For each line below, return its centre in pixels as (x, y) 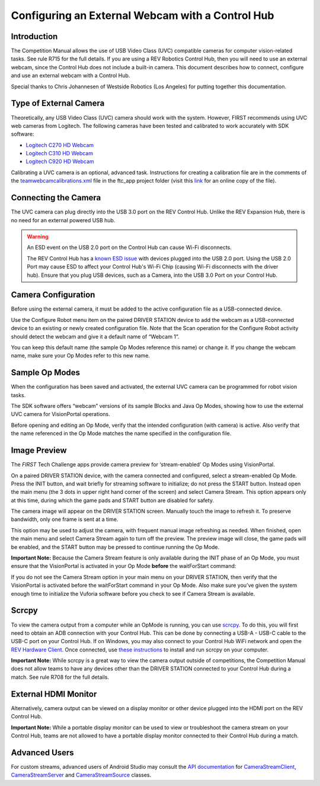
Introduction (34, 36)
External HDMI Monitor (54, 694)
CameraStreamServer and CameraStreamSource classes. (81, 775)
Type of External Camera (58, 103)
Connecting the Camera (56, 198)
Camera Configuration (53, 295)
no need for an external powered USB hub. (63, 220)
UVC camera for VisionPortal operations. (61, 414)
